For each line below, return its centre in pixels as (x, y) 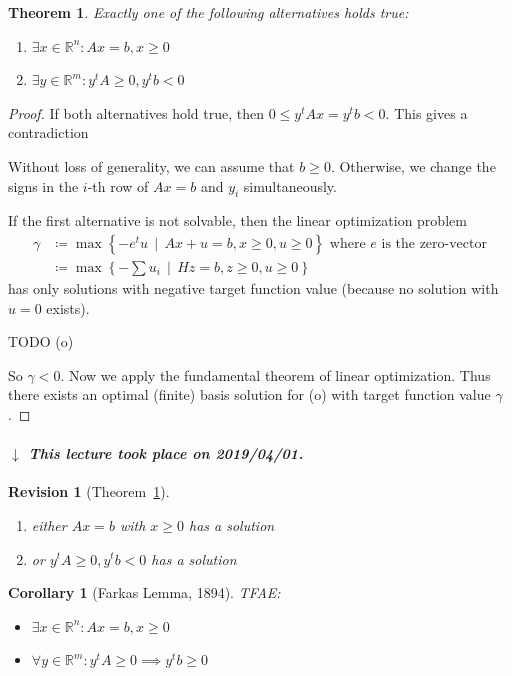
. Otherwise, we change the (413, 165)
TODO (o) (41, 341)
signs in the (43, 185)
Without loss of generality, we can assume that (151, 165)
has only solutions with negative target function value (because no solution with (253, 288)
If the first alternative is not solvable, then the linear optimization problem (237, 220)
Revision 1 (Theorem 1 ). (89, 491)
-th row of (118, 185)
